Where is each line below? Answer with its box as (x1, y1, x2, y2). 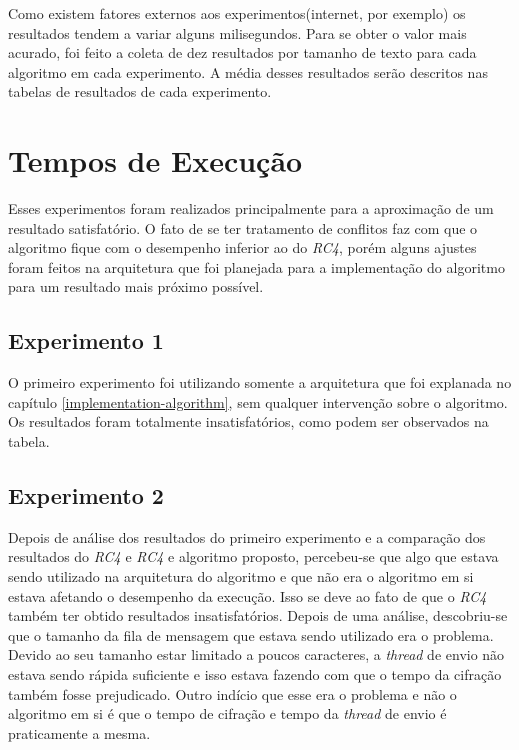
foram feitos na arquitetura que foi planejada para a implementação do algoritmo (8, 256, 505, 277)
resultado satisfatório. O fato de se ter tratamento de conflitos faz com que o (8, 217, 478, 238)
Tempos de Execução (8, 140, 303, 181)
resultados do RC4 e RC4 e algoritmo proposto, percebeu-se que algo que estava (8, 546, 499, 567)
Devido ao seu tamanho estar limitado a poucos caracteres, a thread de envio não (8, 644, 505, 665)
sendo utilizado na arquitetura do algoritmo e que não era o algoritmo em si (8, 566, 474, 587)
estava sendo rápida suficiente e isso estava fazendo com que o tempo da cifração (8, 664, 502, 684)
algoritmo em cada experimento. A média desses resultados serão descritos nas (8, 61, 488, 82)
